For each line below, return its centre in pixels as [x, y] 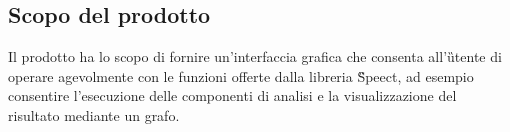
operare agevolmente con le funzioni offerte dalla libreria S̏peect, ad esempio [241, 75]
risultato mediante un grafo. [94, 114]
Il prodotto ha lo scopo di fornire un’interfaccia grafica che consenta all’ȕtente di [255, 56]
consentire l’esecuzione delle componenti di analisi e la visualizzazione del [232, 95]
